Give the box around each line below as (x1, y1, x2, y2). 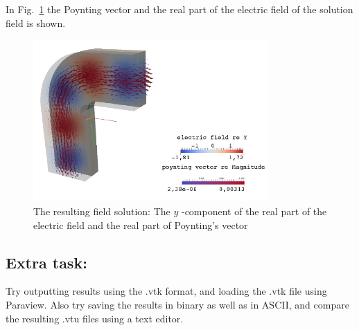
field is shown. (6, 15, 66, 30)
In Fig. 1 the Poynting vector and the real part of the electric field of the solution (6, 2, 353, 16)
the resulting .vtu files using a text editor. (6, 311, 184, 325)
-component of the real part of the (181, 203, 327, 218)
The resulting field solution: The (33, 203, 170, 218)
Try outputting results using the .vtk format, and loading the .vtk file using (6, 284, 327, 298)
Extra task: (6, 251, 87, 273)
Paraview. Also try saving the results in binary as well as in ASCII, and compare (6, 297, 349, 311)
